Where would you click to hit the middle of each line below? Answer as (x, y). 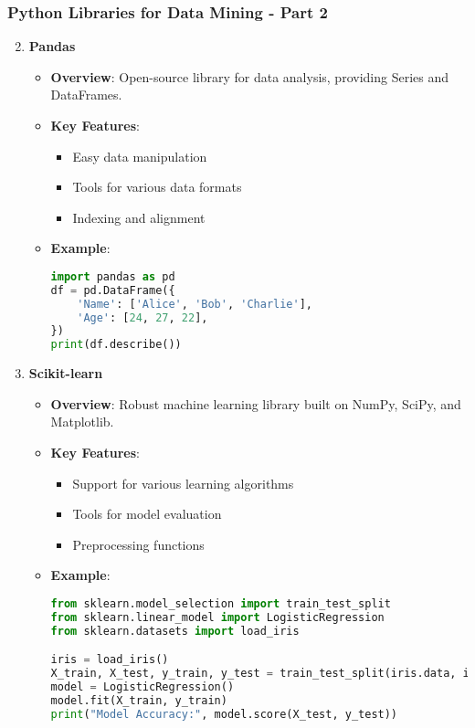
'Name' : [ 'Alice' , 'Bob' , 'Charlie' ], (195, 304)
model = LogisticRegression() (142, 687)
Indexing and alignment (139, 217)
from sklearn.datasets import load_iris (175, 631)
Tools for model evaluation (147, 514)
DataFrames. (86, 95)
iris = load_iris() (110, 660)
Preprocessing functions (138, 544)
